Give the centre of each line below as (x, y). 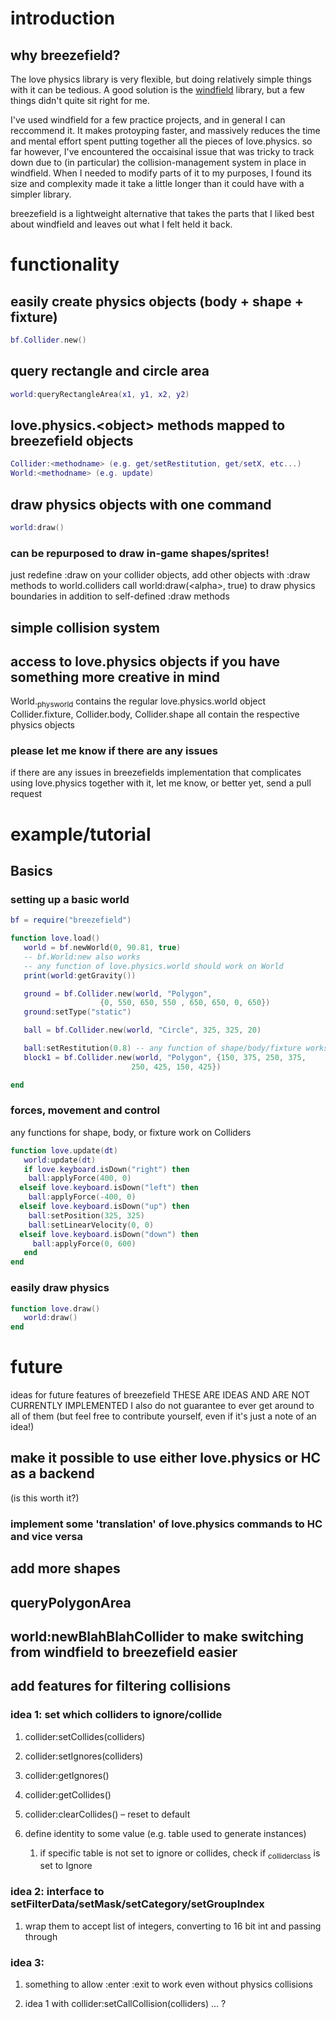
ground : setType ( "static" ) (77, 1012)
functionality (65, 264)
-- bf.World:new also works (82, 957)
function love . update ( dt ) (64, 1150)
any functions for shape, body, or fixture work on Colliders (131, 1132)
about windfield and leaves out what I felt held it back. (121, 224)
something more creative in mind (115, 677)
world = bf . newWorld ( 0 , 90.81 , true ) (102, 948)
